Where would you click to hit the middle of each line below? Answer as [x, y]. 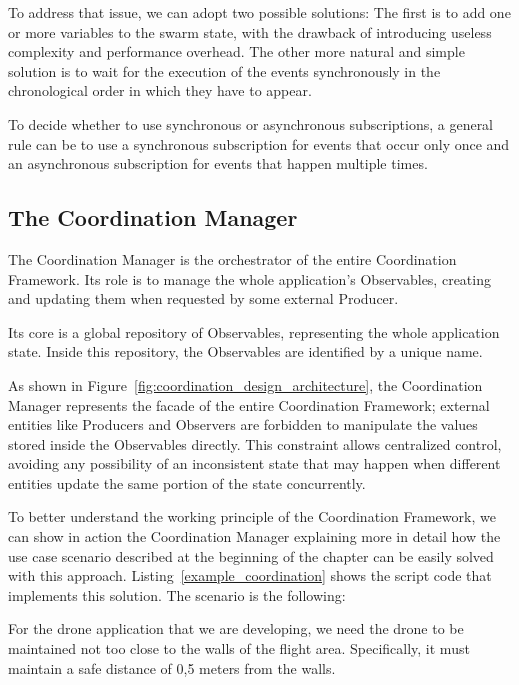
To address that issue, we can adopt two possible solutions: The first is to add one [259, 12]
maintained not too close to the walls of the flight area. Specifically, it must [239, 648]
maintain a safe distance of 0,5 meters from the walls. [172, 667]
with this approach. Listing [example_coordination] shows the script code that [250, 575]
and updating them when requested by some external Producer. [203, 298]
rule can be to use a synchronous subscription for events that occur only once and [259, 143]
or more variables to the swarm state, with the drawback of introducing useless [250, 31]
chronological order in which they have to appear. [160, 90]
